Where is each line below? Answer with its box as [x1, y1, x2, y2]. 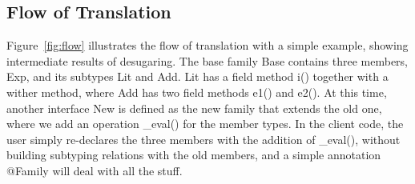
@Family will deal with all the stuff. [6, 162, 183, 178]
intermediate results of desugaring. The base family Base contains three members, [6, 52, 409, 69]
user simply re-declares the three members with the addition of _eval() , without [6, 130, 401, 147]
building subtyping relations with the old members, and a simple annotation [6, 146, 381, 163]
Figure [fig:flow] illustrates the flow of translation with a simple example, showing [6, 37, 409, 54]
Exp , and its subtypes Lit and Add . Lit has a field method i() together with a [6, 68, 389, 85]
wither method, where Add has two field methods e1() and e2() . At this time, [6, 83, 387, 100]
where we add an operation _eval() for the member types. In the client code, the [6, 115, 404, 132]
